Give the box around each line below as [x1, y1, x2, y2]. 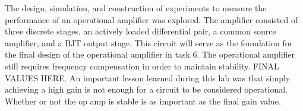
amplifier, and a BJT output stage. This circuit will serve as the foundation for [5, 36, 293, 49]
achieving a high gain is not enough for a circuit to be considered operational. [5, 83, 288, 96]
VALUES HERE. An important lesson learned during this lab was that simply [5, 71, 291, 84]
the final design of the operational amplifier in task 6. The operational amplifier [5, 48, 295, 61]
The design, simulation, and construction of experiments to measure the [5, 2, 267, 14]
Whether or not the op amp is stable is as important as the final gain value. [5, 94, 281, 107]
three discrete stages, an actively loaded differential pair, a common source [5, 25, 276, 37]
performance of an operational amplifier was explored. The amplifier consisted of [5, 13, 298, 26]
